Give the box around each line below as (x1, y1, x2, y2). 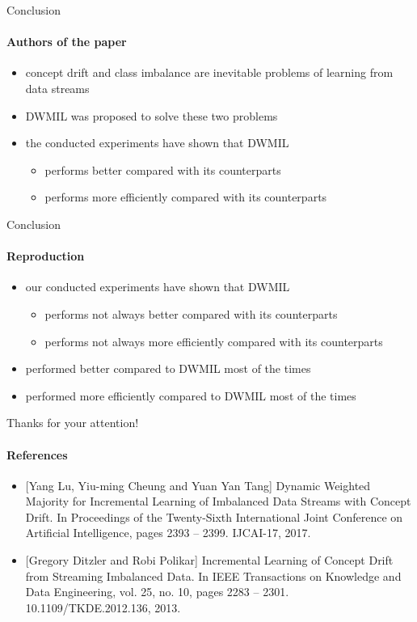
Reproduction (6, 248, 85, 264)
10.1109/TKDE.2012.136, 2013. (25, 599, 181, 616)
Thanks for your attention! (6, 414, 139, 431)
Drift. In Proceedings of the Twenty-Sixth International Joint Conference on (25, 508, 403, 525)
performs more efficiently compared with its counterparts (44, 188, 327, 205)
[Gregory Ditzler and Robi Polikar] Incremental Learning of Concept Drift (25, 552, 394, 569)
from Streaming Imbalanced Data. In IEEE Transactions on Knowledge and (25, 567, 402, 584)
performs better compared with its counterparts (44, 161, 281, 178)
